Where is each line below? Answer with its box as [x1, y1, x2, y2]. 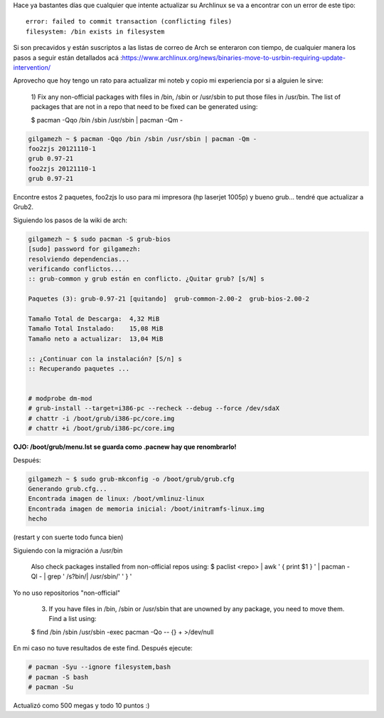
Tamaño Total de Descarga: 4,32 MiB [28, 314, 160, 323]
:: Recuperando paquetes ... [28, 364, 130, 373]
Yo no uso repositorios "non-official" [13, 588, 121, 597]
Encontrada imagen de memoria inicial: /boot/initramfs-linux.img [28, 504, 265, 513]
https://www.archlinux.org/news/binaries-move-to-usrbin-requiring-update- [122, 53, 346, 62]
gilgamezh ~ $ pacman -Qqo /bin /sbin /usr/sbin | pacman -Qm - [28, 135, 257, 142]
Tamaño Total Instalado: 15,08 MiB [28, 325, 164, 333]
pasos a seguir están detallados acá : [13, 53, 122, 62]
